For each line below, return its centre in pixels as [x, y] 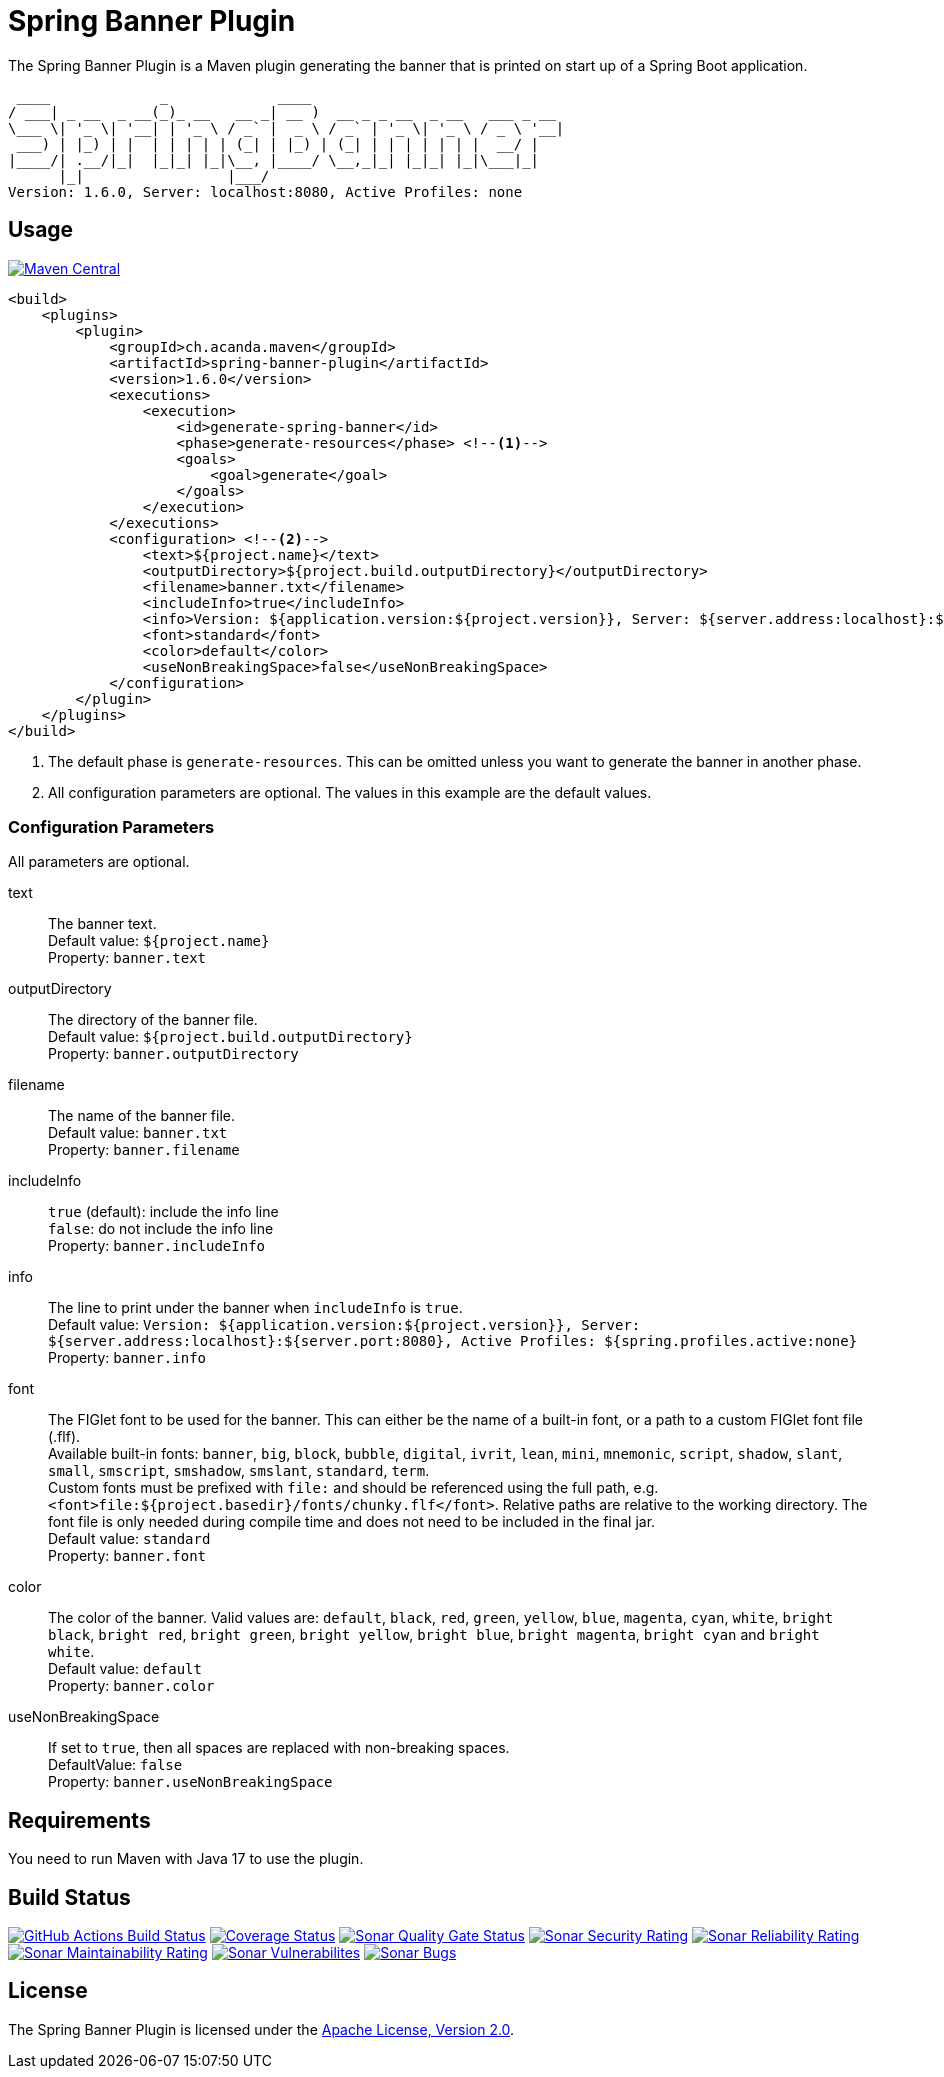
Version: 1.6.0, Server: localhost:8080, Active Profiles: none [265, 191]
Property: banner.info [127, 1358]
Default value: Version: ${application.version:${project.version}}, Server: [344, 1325]
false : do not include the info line [161, 1229]
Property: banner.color [131, 1686]
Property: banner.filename [144, 1150]
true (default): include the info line [163, 1212]
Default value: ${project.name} [159, 941]
